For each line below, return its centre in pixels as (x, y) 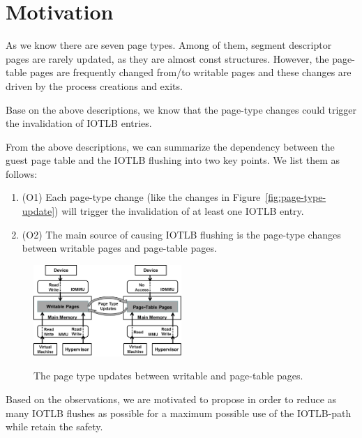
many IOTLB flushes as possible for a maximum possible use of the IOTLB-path (179, 413)
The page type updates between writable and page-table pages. (168, 376)
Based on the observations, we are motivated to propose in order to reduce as (171, 399)
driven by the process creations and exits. (94, 85)
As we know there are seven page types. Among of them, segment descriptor (169, 45)
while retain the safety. (54, 426)
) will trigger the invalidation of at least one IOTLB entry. (179, 211)
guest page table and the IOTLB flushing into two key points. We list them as (173, 160)
